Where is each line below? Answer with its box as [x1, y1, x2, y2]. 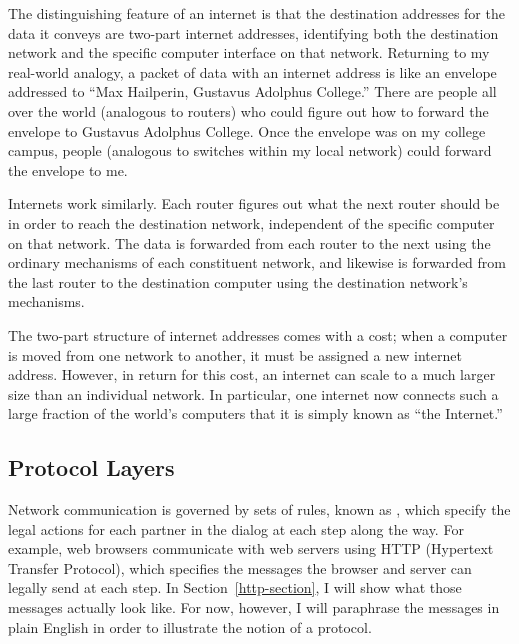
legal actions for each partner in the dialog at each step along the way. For [8, 518, 464, 539]
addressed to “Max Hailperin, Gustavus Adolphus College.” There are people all [8, 81, 497, 102]
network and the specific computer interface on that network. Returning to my [8, 42, 490, 63]
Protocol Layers [8, 452, 175, 483]
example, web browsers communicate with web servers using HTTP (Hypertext [8, 538, 494, 559]
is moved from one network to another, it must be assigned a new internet [8, 344, 462, 365]
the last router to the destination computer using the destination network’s [8, 271, 468, 292]
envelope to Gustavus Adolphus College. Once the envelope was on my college [8, 120, 486, 141]
